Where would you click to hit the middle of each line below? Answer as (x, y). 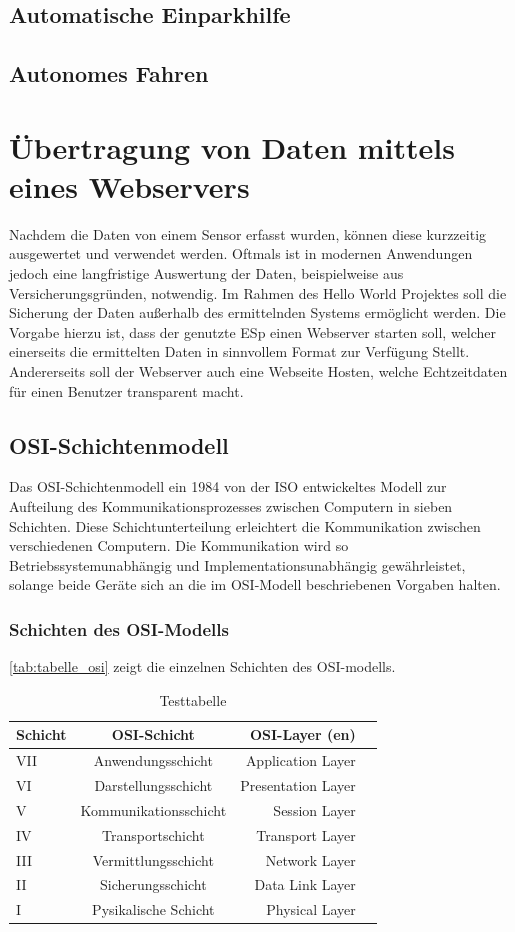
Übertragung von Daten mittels (232, 146)
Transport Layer (306, 834)
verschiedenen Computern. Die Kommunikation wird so (179, 545)
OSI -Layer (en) (302, 734)
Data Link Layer (305, 884)
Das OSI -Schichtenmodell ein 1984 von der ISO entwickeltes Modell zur (228, 486)
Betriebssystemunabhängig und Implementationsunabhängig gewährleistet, (237, 564)
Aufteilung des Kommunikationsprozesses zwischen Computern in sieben (231, 506)
